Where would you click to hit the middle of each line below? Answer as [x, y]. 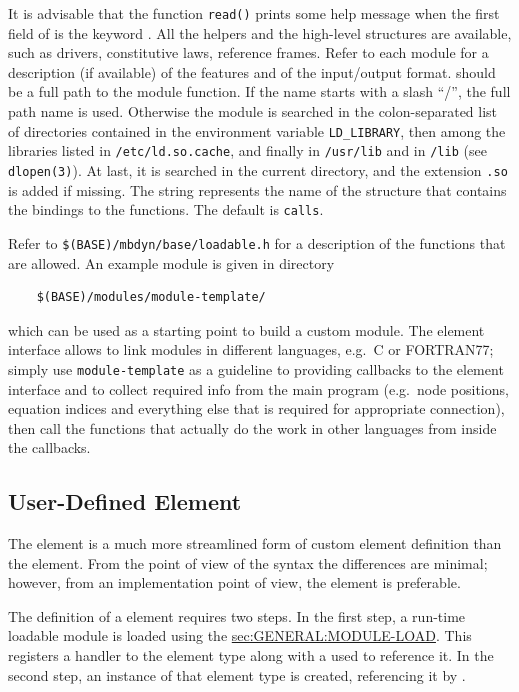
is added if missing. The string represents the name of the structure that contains [257, 189]
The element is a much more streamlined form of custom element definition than [255, 543]
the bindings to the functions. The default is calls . [166, 209]
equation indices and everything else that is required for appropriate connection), [256, 408]
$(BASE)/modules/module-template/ [151, 297]
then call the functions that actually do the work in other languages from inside [252, 427]
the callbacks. [49, 447]
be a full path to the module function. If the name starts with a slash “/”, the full [259, 91]
